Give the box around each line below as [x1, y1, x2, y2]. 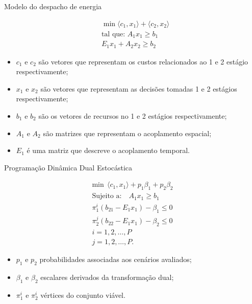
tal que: [101, 30, 125, 38]
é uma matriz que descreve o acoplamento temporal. [27, 145, 190, 156]
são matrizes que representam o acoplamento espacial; [43, 127, 212, 138]
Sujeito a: [92, 192, 122, 200]
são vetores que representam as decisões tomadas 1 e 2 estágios [40, 83, 237, 94]
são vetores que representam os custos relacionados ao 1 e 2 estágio [38, 56, 248, 67]
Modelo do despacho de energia [4, 1, 102, 11]
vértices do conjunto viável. [40, 289, 125, 300]
